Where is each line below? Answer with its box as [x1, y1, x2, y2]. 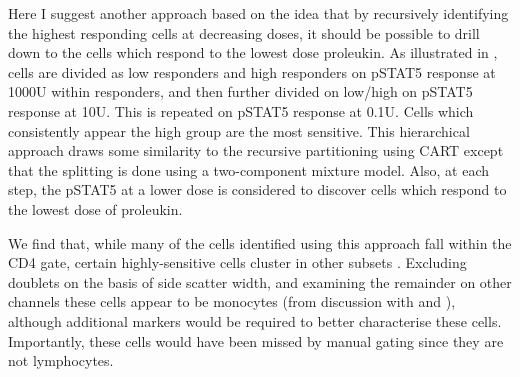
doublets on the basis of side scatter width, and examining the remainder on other [8, 271, 512, 292]
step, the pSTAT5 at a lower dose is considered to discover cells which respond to [8, 179, 507, 200]
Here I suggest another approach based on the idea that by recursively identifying [8, 3, 509, 23]
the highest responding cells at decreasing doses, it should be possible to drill [8, 22, 480, 43]
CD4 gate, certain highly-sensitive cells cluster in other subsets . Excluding [8, 252, 467, 273]
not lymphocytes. [8, 350, 114, 371]
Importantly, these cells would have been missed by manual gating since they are [8, 330, 504, 351]
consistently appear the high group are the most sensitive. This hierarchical [8, 120, 470, 141]
